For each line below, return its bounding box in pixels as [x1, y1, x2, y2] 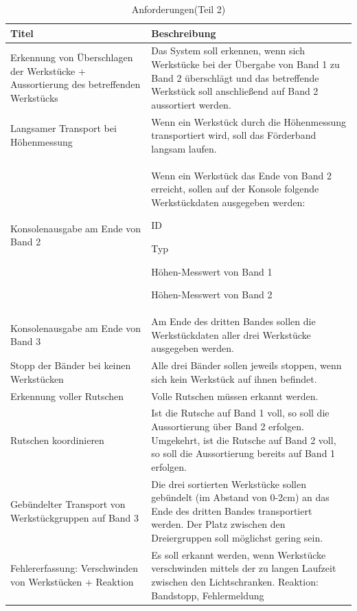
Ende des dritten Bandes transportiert [151, 503, 312, 518]
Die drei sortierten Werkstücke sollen [151, 476, 306, 491]
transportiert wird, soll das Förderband [151, 128, 316, 142]
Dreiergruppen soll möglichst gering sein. [151, 531, 323, 544]
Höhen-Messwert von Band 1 [151, 264, 273, 278]
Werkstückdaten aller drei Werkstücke [151, 327, 311, 342]
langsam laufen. [151, 141, 217, 155]
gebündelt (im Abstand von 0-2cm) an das [151, 490, 330, 504]
